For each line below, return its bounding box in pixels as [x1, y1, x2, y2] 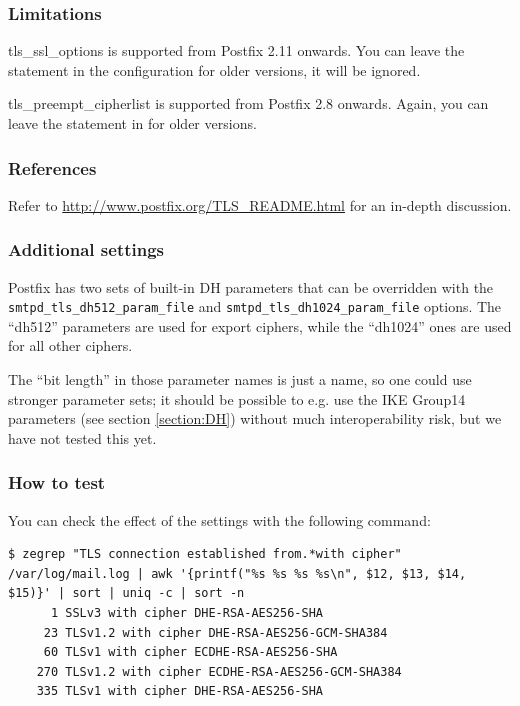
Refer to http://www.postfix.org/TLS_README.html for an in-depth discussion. [8, 194, 512, 215]
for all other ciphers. [8, 335, 133, 356]
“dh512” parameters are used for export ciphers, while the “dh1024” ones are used [8, 315, 512, 336]
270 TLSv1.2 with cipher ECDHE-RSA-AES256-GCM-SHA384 [36, 664, 402, 679]
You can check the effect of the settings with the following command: [8, 509, 431, 530]
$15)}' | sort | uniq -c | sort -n [8, 586, 245, 601]
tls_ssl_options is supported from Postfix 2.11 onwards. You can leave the [8, 40, 465, 61]
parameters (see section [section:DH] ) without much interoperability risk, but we [8, 408, 502, 429]
